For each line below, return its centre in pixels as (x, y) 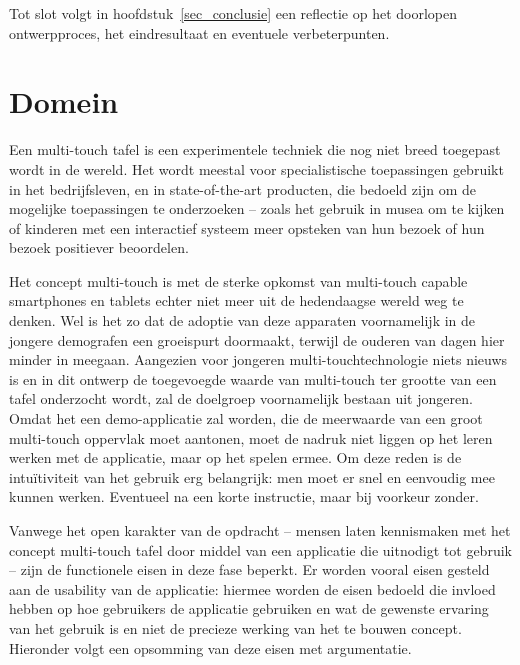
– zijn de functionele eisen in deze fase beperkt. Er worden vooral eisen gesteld (249, 569)
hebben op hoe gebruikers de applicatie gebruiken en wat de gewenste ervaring (249, 608)
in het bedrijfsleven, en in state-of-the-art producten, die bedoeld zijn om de (242, 188)
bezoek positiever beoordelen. (99, 247)
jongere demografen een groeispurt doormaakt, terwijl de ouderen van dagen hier (257, 339)
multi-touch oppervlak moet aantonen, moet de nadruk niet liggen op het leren (251, 437)
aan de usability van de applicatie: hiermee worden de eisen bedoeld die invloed (252, 588)
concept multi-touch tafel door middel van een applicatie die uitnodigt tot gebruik (260, 549)
